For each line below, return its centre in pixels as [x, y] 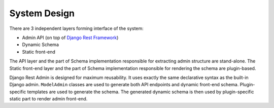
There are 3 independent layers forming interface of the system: [77, 28]
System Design [42, 13]
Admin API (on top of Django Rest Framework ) [70, 38]
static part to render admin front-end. [48, 99]
